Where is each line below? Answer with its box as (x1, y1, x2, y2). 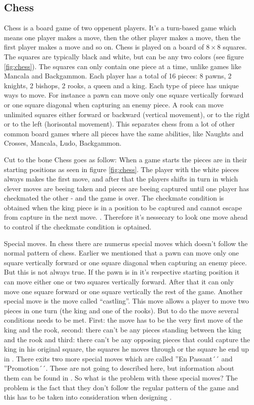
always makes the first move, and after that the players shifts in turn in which (4, 174, 238, 184)
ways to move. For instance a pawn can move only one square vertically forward (4, 90, 244, 100)
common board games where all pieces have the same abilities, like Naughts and (4, 128, 244, 138)
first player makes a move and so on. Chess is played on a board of (4, 42, 204, 52)
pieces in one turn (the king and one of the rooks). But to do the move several (4, 305, 239, 315)
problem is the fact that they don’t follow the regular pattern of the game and (4, 382, 239, 392)
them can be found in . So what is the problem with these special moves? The (4, 372, 238, 382)
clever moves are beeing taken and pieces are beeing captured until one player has (4, 183, 249, 193)
